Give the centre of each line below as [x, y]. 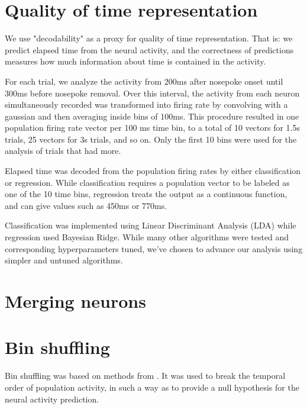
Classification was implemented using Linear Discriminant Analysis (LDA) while [151, 225]
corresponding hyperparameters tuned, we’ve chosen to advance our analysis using [154, 248]
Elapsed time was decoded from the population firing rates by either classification [153, 171]
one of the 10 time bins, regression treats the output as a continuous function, [146, 194]
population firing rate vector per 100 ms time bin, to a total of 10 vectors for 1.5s [153, 128]
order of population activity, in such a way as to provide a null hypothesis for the [152, 387]
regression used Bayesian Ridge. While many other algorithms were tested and [147, 237]
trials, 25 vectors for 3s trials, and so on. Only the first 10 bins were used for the [151, 139]
